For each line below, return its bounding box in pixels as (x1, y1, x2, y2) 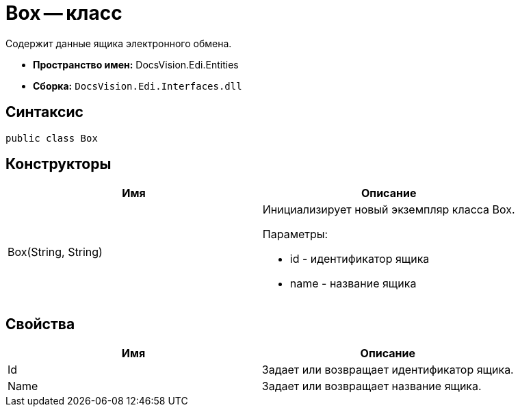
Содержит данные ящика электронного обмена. (5, 37, 232, 49)
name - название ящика (289, 276, 417, 291)
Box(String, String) (8, 245, 103, 259)
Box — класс (5, 1, 122, 25)
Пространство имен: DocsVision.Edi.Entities (33, 58, 239, 70)
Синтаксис (5, 103, 83, 121)
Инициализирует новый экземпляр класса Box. (262, 203, 515, 217)
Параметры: (262, 227, 328, 242)
